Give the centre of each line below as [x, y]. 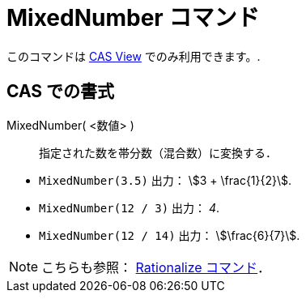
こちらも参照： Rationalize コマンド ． [156, 267]
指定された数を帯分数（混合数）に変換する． [158, 152]
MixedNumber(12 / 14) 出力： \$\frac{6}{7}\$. [170, 235]
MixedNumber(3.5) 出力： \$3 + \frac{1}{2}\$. [166, 180]
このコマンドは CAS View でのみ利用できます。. [134, 56]
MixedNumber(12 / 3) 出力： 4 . [130, 207]
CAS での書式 [61, 92]
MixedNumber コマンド [133, 18]
